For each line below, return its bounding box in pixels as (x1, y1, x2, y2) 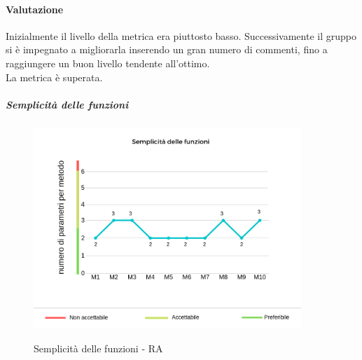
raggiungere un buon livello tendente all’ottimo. (6, 55, 210, 70)
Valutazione (6, 1, 64, 16)
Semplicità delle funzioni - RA (34, 340, 163, 355)
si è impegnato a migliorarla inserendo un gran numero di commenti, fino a (6, 42, 328, 57)
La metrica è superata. (6, 69, 103, 84)
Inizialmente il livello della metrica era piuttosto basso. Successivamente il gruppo (6, 28, 356, 43)
